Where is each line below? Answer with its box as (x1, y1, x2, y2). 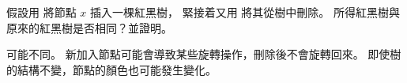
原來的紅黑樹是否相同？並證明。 (6, 19, 172, 36)
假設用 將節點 (6, 4, 77, 20)
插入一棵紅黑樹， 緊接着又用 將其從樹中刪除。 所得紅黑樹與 (90, 4, 400, 20)
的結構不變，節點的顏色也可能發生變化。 (6, 61, 217, 77)
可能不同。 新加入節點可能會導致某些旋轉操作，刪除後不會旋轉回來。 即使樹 (6, 46, 401, 62)
